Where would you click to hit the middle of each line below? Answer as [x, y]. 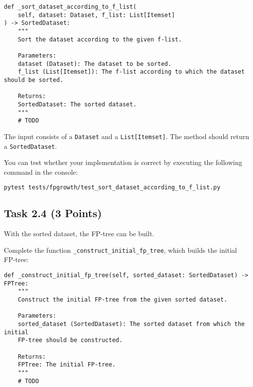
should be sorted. [34, 80]
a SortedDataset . [30, 146]
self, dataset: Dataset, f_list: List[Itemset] [96, 15]
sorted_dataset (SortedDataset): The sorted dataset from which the [131, 324]
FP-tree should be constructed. [70, 340]
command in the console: [41, 172]
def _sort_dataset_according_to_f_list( [70, 7]
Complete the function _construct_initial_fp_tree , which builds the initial [120, 250]
